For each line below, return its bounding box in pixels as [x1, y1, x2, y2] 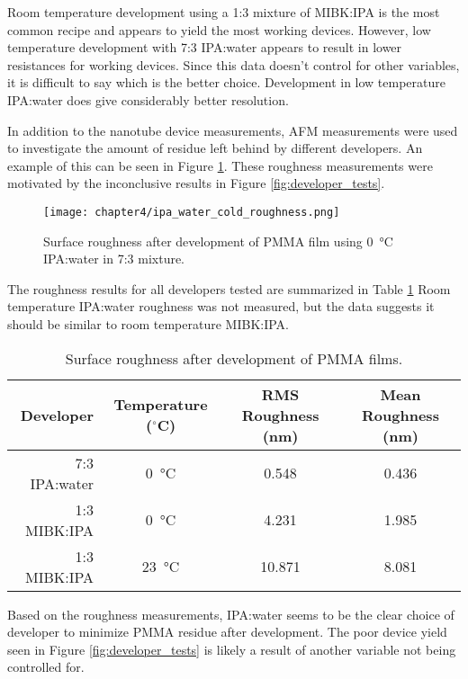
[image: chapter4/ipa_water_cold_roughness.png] [43, 205, 340, 219]
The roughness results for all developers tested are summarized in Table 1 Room [7, 279, 451, 298]
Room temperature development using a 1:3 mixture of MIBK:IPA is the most [7, 3, 440, 21]
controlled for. [7, 657, 85, 676]
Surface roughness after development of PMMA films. [65, 347, 403, 369]
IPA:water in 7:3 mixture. [43, 249, 185, 268]
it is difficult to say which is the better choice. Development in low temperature [7, 73, 445, 92]
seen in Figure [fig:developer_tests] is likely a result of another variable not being [7, 639, 456, 658]
